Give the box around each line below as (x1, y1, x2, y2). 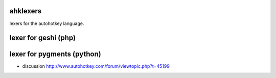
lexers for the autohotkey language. (9, 20, 84, 27)
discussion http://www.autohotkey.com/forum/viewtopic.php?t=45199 (22, 63, 170, 69)
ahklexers (9, 7, 42, 15)
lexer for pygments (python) (9, 50, 102, 59)
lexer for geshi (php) (9, 34, 76, 42)
